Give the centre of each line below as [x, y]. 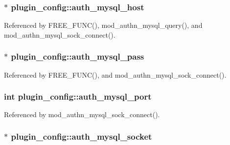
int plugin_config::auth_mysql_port [78, 96]
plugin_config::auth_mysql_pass [78, 56]
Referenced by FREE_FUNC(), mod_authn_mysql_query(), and [103, 25]
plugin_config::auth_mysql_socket [81, 136]
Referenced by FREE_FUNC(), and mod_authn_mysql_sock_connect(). [115, 74]
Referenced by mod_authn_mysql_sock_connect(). [82, 114]
